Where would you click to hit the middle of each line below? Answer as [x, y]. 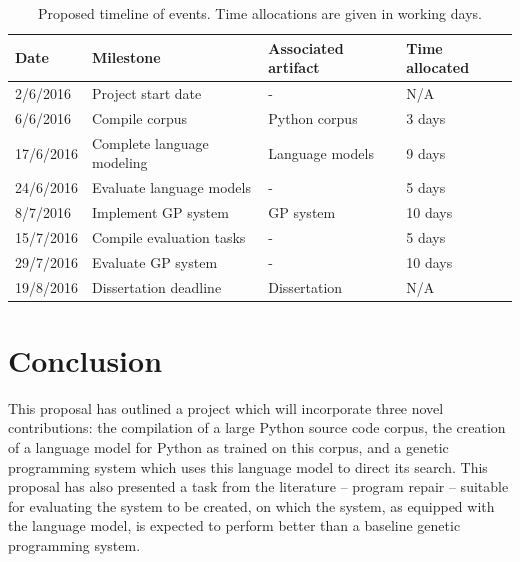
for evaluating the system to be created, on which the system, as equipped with [251, 505]
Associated [306, 47]
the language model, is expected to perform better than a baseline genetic [234, 525]
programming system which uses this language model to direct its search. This [248, 466]
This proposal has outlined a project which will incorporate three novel [226, 407]
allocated [438, 67]
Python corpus [313, 117]
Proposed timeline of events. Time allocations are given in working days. [260, 13]
